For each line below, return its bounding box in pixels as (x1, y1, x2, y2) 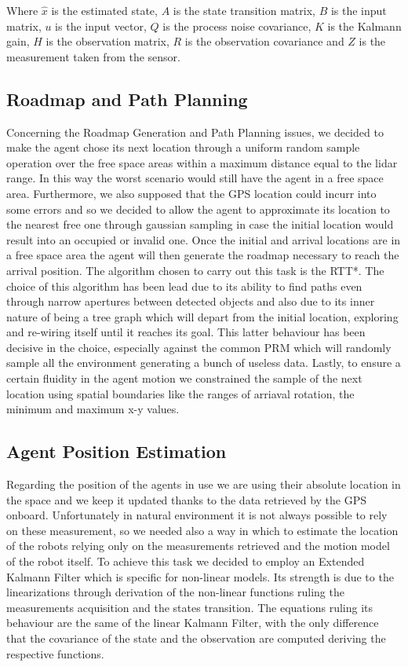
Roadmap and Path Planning (6, 86, 248, 111)
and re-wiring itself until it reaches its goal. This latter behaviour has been (6, 324, 366, 340)
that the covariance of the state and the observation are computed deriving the (6, 630, 386, 646)
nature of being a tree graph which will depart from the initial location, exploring (6, 308, 399, 324)
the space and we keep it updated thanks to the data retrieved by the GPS (6, 491, 367, 508)
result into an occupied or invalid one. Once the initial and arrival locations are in (6, 231, 401, 247)
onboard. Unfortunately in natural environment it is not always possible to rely (6, 507, 388, 523)
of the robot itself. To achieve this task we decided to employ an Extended (6, 553, 365, 570)
